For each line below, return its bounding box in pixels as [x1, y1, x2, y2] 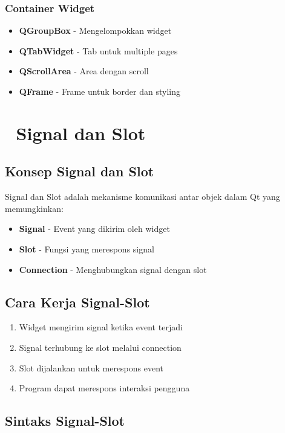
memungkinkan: [5, 202, 64, 214]
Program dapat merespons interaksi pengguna [19, 382, 190, 394]
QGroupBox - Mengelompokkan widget [19, 24, 172, 37]
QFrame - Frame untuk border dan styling [19, 85, 180, 97]
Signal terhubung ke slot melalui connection [19, 341, 182, 353]
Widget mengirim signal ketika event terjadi [19, 321, 183, 333]
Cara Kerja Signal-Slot [5, 292, 150, 311]
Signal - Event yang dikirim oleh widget [19, 222, 170, 235]
